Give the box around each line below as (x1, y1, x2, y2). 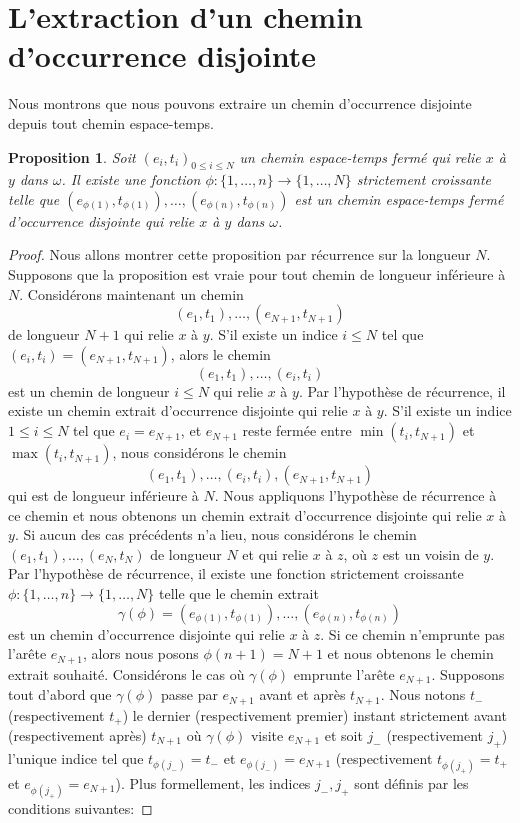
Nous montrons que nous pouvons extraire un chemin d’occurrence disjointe (8, 93, 472, 114)
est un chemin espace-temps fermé (294, 188, 504, 209)
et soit (324, 725, 363, 746)
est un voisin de (382, 543, 479, 564)
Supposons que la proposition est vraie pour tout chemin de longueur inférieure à (8, 264, 506, 285)
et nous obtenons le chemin (327, 643, 494, 664)
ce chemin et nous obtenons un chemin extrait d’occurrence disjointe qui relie (8, 504, 482, 525)
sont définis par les (354, 773, 469, 793)
